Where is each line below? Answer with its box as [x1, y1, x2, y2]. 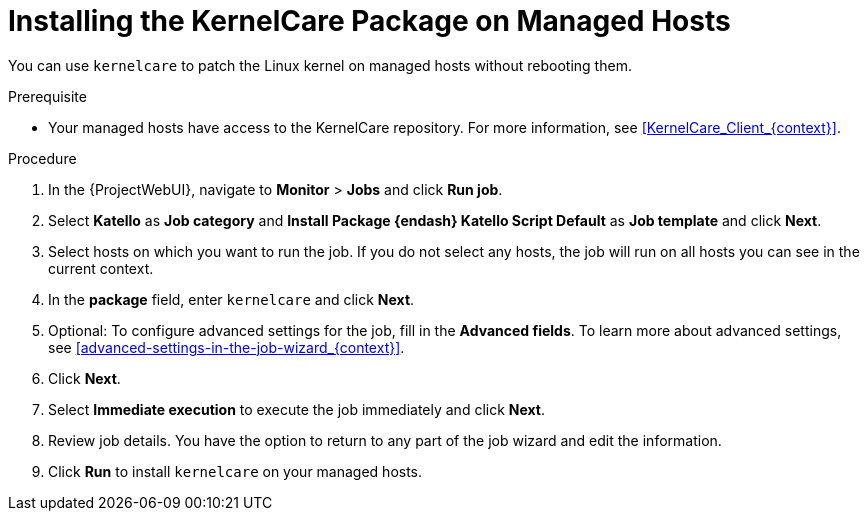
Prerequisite [8, 87, 87, 105]
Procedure [8, 149, 77, 167]
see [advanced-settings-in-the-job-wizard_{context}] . [48, 338, 405, 356]
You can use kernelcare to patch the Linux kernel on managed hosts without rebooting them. [8, 56, 632, 74]
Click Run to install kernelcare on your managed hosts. [48, 462, 423, 480]
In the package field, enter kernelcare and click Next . [48, 290, 415, 308]
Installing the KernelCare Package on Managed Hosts [8, 4, 731, 38]
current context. [48, 259, 154, 277]
